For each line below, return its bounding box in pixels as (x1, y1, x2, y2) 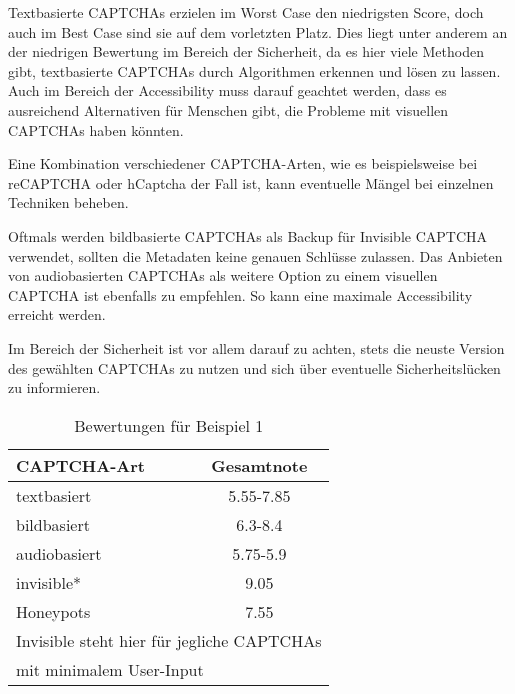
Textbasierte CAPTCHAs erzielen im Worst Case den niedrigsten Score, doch (8, 2, 484, 22)
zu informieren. (8, 377, 101, 398)
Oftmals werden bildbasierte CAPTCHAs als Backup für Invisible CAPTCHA (8, 225, 488, 246)
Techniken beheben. (8, 192, 129, 213)
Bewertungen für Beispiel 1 (74, 413, 264, 437)
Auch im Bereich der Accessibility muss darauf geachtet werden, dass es (8, 80, 447, 101)
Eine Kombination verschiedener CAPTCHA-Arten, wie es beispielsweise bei (8, 153, 478, 174)
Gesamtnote (211, 453, 308, 477)
